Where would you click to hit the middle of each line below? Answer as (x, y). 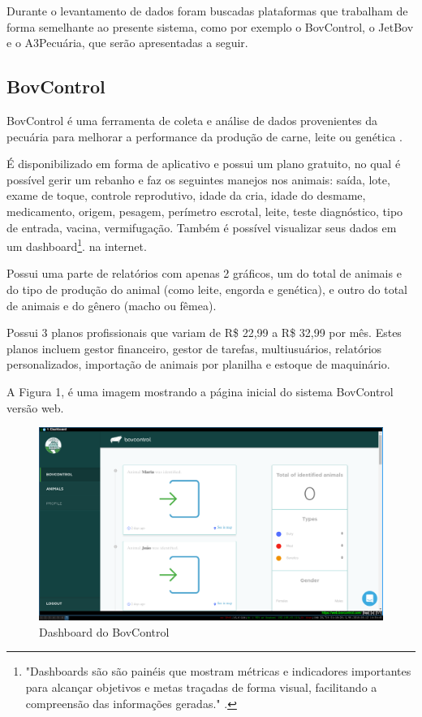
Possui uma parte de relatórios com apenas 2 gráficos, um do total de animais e (204, 273)
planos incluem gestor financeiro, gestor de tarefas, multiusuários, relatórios (194, 348)
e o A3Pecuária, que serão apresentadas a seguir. (127, 43)
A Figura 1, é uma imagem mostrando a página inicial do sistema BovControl (200, 391)
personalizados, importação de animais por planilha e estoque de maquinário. (198, 364)
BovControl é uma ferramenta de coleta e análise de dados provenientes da (192, 120)
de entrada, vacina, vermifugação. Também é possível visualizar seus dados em (202, 227)
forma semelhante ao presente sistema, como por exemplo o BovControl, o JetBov (210, 26)
